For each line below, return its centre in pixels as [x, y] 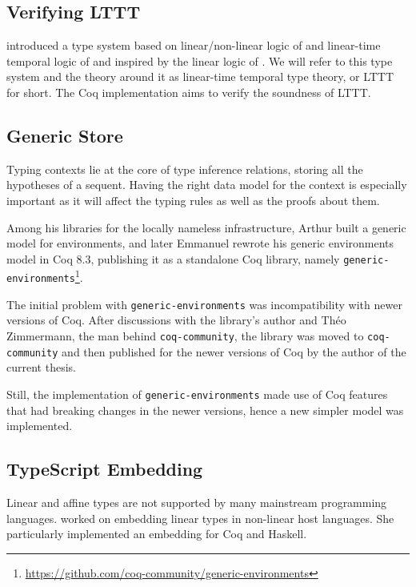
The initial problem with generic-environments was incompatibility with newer [204, 304]
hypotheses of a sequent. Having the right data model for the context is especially [207, 185]
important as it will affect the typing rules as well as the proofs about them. [193, 200]
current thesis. [41, 367]
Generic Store [65, 135]
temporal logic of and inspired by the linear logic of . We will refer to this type [200, 60]
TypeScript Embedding [105, 469]
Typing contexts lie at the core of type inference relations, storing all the [185, 169]
